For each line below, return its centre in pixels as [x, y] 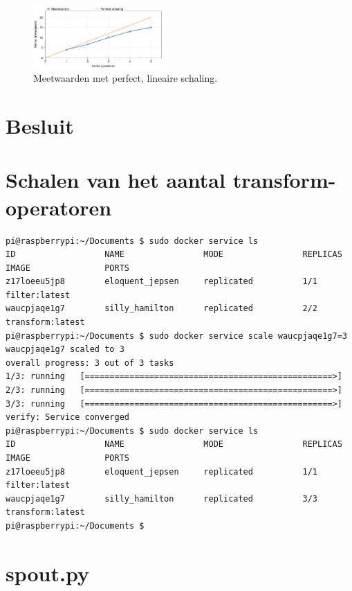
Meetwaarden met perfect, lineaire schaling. [126, 78]
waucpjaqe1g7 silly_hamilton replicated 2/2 [162, 309]
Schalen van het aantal [115, 180]
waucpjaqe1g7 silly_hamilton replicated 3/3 [162, 499]
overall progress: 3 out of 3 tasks [90, 363]
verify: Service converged [67, 417]
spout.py [47, 573]
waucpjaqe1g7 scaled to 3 [65, 350]
